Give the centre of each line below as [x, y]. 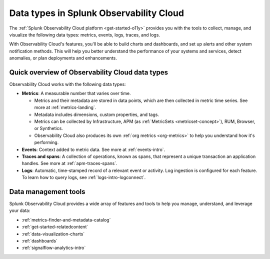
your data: [20, 210]
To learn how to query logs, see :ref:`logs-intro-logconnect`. [84, 177]
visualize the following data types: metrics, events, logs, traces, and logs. [84, 34]
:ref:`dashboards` [39, 240]
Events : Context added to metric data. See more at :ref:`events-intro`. [93, 149]
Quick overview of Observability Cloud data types [89, 72]
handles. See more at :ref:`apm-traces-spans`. [69, 163]
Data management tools [47, 192]
